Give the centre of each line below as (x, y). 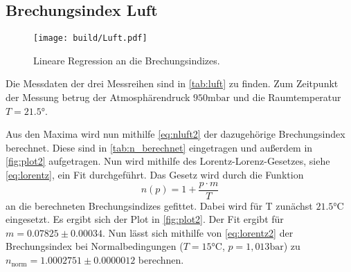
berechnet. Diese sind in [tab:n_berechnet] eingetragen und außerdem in (159, 147)
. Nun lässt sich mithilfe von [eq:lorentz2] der (198, 232)
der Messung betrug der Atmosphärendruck (98, 97)
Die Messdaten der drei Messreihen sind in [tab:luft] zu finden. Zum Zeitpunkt (172, 83)
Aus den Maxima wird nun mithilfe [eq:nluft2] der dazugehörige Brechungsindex (175, 134)
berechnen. (161, 260)
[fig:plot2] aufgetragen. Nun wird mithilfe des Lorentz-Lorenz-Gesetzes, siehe (168, 161)
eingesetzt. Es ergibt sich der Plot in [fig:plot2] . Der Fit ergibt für (145, 219)
